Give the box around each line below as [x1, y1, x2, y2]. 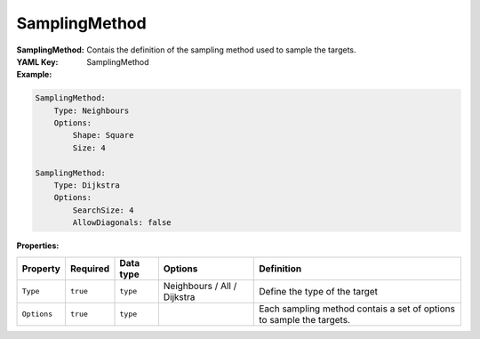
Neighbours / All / [163, 279, 237, 292]
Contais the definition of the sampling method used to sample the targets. [86, 44, 356, 55]
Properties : [16, 240, 60, 251]
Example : [16, 69, 52, 80]
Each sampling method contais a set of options [259, 303, 455, 315]
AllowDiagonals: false [72, 218, 172, 228]
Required [69, 262, 110, 275]
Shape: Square [72, 130, 134, 141]
